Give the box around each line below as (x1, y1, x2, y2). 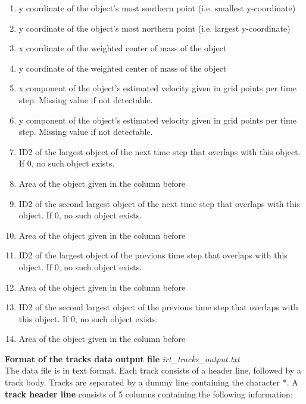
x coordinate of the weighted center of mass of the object (18, 42, 227, 54)
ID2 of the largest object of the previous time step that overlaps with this (18, 249, 288, 261)
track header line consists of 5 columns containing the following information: (5, 387, 293, 400)
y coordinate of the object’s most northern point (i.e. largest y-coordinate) (18, 21, 291, 34)
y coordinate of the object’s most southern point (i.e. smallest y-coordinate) (18, 2, 296, 14)
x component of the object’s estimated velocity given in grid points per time (18, 82, 296, 94)
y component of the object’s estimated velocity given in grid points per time (18, 113, 296, 126)
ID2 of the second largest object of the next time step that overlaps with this (18, 197, 300, 209)
